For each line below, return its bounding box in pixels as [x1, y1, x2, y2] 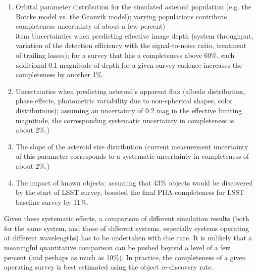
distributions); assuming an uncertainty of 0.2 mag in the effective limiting [15, 105, 242, 115]
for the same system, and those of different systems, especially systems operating [4, 223, 249, 233]
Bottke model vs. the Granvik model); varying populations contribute [15, 11, 227, 21]
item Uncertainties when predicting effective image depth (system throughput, [15, 30, 254, 41]
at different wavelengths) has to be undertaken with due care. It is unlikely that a [4, 232, 252, 243]
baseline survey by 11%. [15, 196, 88, 207]
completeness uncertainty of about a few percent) [15, 21, 165, 31]
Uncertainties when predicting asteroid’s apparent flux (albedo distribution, [15, 86, 245, 96]
